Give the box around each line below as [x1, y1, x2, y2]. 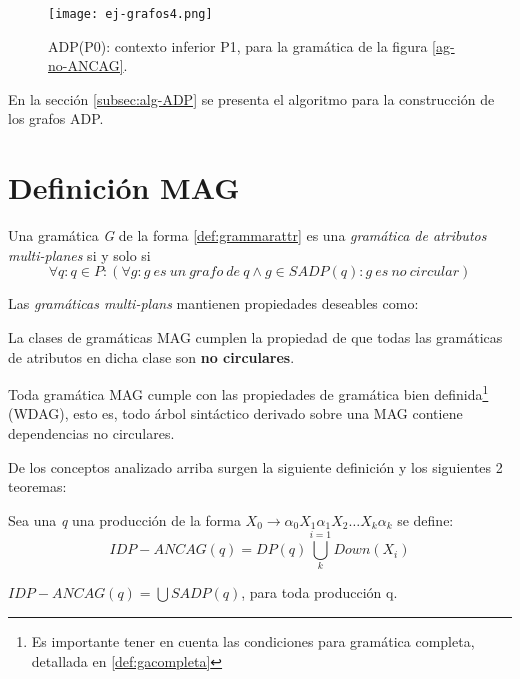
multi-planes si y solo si [8, 244, 151, 265]
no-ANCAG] [48, 55, 124, 76]
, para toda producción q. [241, 582, 398, 603]
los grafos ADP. [8, 108, 104, 129]
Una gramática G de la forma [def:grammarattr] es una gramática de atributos [8, 225, 487, 246]
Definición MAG [8, 167, 240, 208]
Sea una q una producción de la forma [8, 509, 241, 530]
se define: [397, 509, 454, 530]
